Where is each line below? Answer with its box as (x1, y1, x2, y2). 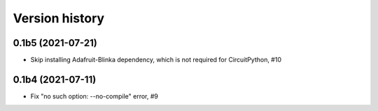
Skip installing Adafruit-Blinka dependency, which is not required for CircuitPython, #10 (30, 56, 282, 64)
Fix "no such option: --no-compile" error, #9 (30, 91, 159, 101)
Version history (13, 10, 105, 26)
